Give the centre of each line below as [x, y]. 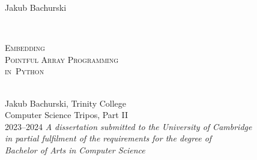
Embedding [25, 48]
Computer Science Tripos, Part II [66, 115]
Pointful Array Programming [62, 59]
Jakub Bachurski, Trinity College [66, 103]
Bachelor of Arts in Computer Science [75, 150]
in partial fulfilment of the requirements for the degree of [108, 138]
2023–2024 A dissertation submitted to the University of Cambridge [128, 126]
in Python [25, 71]
